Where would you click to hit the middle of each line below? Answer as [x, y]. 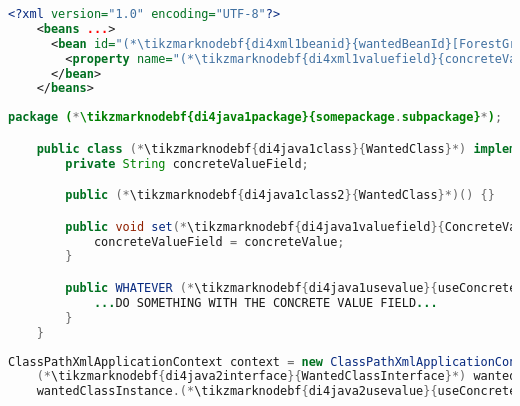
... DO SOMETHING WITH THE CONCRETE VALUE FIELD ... [265, 302]
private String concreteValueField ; [187, 163]
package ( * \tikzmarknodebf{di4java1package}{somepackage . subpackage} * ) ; [255, 117]
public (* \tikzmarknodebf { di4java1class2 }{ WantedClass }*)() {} [280, 195]
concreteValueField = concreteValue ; [219, 241]
